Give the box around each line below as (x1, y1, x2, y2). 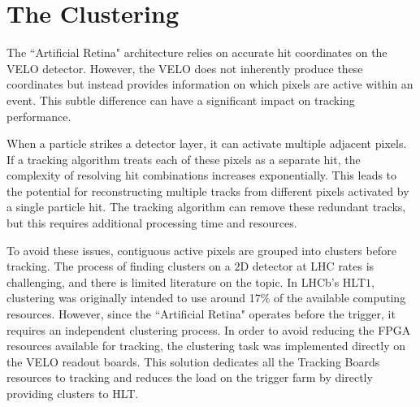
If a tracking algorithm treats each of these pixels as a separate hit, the (6, 150, 361, 167)
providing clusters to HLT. (6, 385, 139, 401)
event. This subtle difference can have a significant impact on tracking (6, 91, 355, 108)
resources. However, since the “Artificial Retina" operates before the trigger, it (6, 305, 396, 323)
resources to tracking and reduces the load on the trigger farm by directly (6, 369, 373, 386)
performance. (6, 107, 71, 124)
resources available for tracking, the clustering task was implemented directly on (6, 337, 405, 354)
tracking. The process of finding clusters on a (6, 258, 231, 275)
